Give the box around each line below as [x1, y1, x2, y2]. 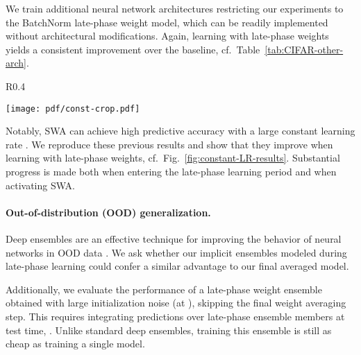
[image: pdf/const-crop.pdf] [6, 103, 140, 114]
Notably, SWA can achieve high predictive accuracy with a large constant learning [6, 123, 355, 138]
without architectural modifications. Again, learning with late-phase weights [6, 28, 329, 43]
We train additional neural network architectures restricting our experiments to [6, 1, 344, 15]
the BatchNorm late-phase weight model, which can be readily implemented [6, 15, 328, 29]
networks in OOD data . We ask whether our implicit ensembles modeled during [6, 245, 347, 259]
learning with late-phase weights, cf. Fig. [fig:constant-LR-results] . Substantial [6, 150, 340, 165]
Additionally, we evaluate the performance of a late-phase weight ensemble [6, 282, 322, 296]
